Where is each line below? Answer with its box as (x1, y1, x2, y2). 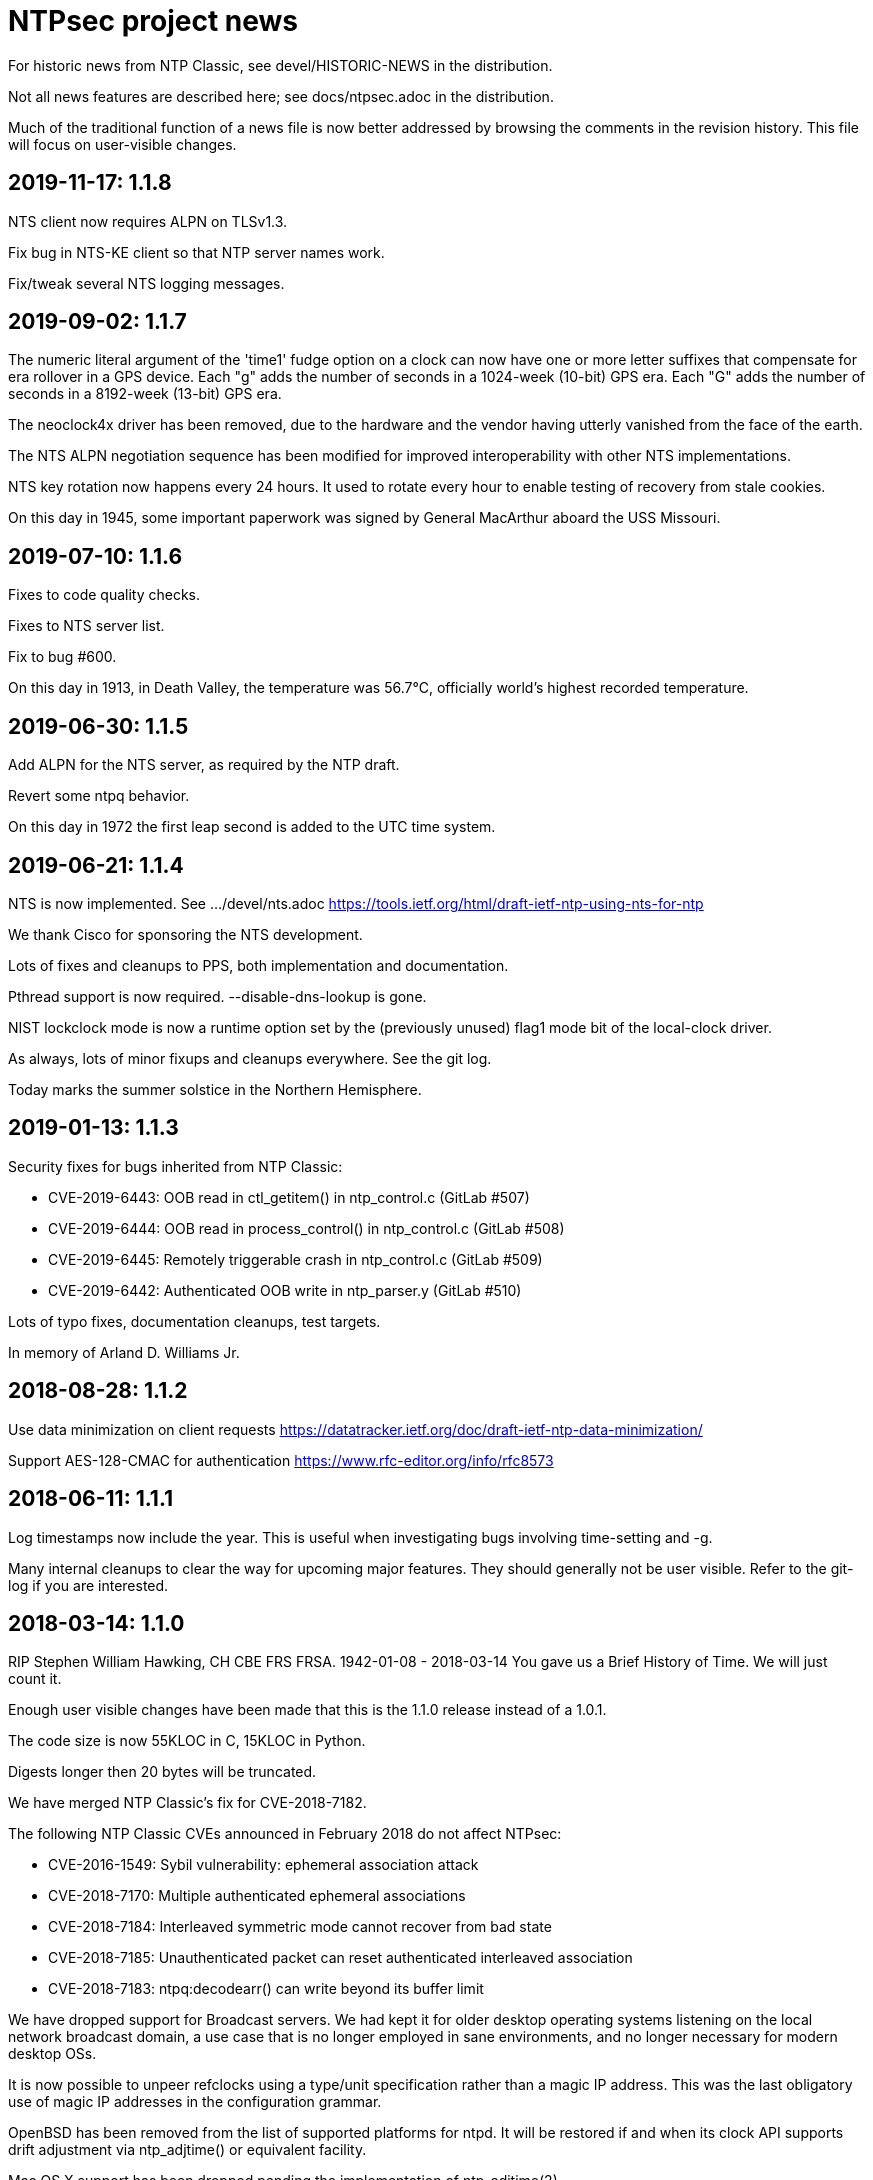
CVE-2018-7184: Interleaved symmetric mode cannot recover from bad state (48, 1918, 552, 1936)
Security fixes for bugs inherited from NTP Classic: (8, 1157, 343, 1175)
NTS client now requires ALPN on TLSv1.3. (8, 212, 288, 230)
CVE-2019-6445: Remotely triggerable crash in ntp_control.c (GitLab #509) (48, 1250, 543, 1268)
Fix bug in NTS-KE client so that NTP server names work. (8, 243, 385, 261)
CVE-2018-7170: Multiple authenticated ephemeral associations (48, 1887, 466, 1905)
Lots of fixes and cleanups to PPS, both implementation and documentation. (8, 956, 509, 974)
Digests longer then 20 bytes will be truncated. (8, 1763, 317, 1781)
